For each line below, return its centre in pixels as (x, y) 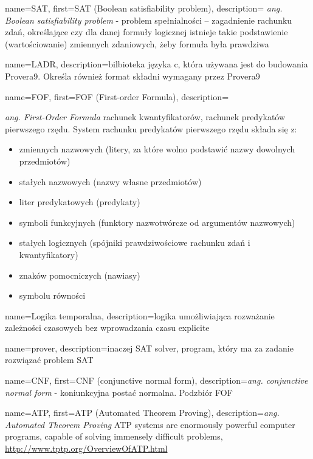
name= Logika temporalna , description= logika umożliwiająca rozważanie (140, 315)
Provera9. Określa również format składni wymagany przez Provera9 (132, 76)
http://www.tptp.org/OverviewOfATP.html (86, 448)
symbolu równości (52, 295)
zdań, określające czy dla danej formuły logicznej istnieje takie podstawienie (146, 32)
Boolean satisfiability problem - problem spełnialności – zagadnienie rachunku (149, 20)
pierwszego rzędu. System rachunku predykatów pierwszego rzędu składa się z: (151, 128)
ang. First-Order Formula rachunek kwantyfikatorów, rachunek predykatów (145, 117)
